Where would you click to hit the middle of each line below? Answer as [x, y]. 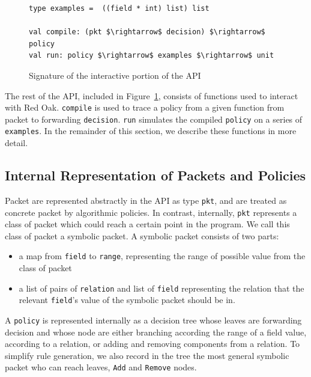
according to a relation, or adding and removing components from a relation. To [152, 344]
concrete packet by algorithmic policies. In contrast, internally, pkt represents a [151, 212]
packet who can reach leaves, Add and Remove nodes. [101, 367]
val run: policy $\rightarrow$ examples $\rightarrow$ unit [152, 56]
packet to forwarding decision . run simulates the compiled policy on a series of [154, 119]
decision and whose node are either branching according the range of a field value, [156, 332]
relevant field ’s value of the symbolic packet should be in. [127, 300]
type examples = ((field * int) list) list [119, 8]
